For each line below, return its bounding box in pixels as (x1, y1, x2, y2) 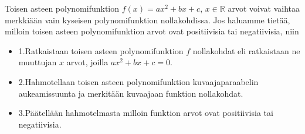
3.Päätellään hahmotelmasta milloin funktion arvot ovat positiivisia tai (18, 107, 273, 119)
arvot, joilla (66, 56, 109, 68)
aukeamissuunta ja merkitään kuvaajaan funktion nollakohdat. (18, 87, 243, 99)
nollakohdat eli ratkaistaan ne (192, 44, 300, 57)
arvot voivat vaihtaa (228, 2, 300, 14)
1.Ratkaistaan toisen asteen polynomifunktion (18, 44, 184, 57)
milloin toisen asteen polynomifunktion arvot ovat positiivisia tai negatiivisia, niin (5, 25, 299, 37)
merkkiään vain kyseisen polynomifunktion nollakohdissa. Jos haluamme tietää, (5, 13, 290, 26)
